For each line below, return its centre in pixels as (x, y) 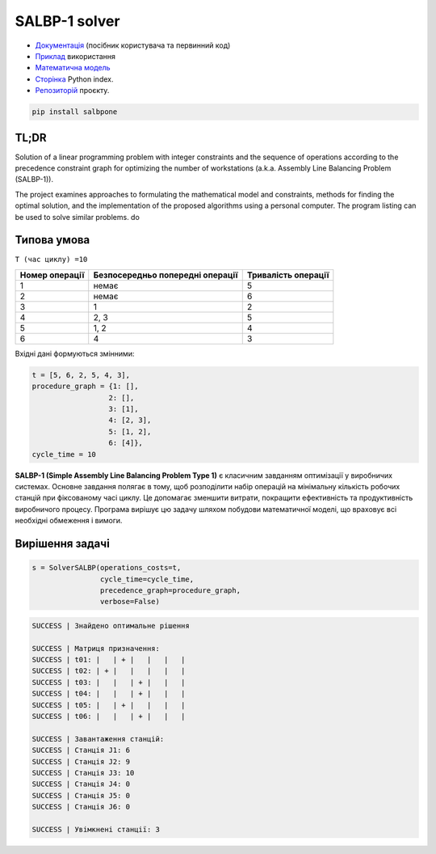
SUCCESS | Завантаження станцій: (98, 739)
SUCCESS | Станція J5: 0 (81, 795)
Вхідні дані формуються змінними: (75, 353)
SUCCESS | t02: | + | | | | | (109, 671)
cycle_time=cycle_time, (147, 579)
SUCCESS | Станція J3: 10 (83, 773)
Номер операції (52, 275)
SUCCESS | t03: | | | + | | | (109, 682)
